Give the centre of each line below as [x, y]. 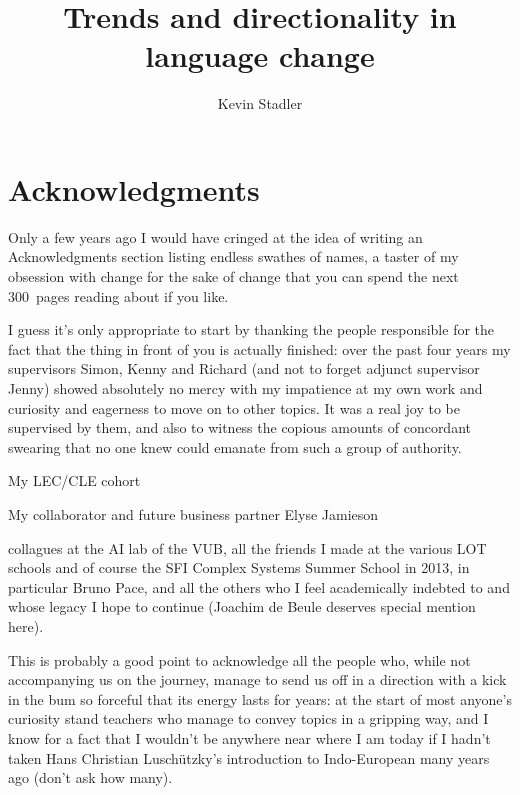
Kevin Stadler [260, 103]
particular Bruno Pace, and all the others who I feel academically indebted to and [259, 586]
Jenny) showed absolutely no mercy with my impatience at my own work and [245, 388]
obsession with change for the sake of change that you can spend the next [233, 276]
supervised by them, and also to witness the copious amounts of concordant [239, 427]
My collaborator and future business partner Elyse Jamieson [193, 513]
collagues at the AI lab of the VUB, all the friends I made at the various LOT [247, 547]
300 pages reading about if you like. [118, 295]
